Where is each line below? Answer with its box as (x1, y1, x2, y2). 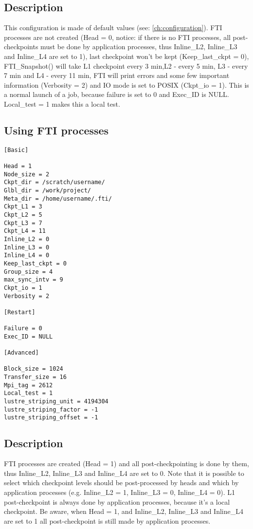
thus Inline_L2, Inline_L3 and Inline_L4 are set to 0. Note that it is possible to (4, 468, 244, 478)
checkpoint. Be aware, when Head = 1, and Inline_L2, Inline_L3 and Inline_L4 (4, 506, 243, 516)
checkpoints (4, 41, 38, 52)
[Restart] (4, 308, 36, 316)
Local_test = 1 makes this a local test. (4, 98, 120, 109)
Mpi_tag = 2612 (4, 381, 53, 389)
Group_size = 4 (4, 268, 53, 275)
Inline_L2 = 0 (4, 235, 50, 243)
